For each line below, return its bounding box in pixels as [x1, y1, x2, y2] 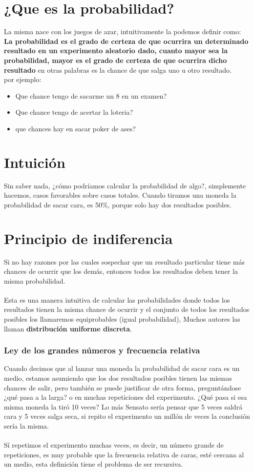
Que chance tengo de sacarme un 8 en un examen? [15, 90, 167, 101]
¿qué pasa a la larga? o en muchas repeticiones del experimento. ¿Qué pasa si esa [4, 392, 247, 402]
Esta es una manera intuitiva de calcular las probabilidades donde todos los [4, 294, 230, 305]
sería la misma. [4, 421, 49, 431]
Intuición [4, 152, 65, 172]
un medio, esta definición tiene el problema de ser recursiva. [4, 459, 183, 469]
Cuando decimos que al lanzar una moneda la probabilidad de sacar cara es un [4, 363, 240, 373]
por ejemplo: [4, 74, 42, 84]
